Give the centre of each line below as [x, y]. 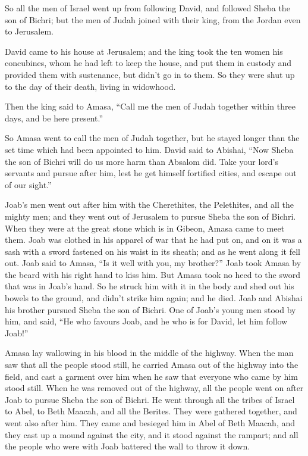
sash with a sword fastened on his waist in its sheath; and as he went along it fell [153, 251]
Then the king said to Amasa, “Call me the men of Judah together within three [150, 106]
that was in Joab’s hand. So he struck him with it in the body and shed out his [150, 286]
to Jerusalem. [29, 31]
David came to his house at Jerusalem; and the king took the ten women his [144, 51]
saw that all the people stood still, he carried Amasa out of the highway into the [152, 365]
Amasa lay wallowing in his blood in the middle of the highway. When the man [149, 353]
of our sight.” [28, 184]
